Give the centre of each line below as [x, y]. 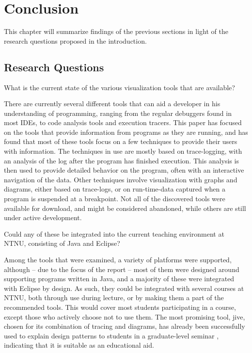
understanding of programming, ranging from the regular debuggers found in [118, 113]
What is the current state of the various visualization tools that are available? [119, 87]
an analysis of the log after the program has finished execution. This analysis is [121, 160]
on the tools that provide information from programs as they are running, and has [126, 132]
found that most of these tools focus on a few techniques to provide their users [121, 141]
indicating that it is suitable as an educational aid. [79, 345]
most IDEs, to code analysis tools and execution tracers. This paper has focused [123, 122]
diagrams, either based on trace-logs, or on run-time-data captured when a [115, 189]
